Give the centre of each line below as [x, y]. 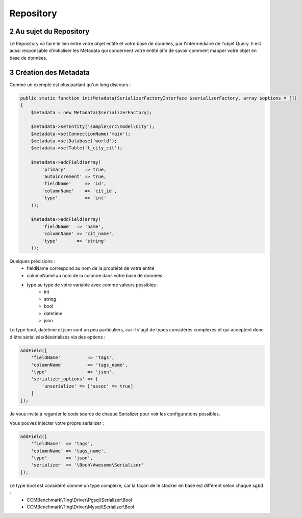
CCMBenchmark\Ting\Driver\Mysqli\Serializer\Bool [81, 507]
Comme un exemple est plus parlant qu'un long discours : [70, 85]
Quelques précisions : [32, 261]
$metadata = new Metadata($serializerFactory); [92, 112]
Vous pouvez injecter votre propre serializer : [57, 423]
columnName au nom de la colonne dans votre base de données [95, 275]
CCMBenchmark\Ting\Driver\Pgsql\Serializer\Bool [79, 500]
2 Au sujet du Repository [49, 31]
